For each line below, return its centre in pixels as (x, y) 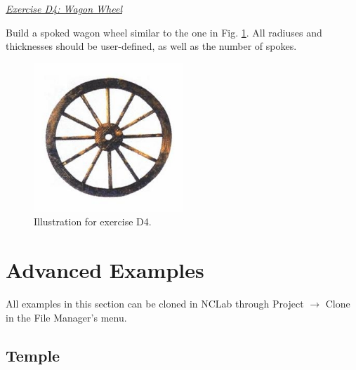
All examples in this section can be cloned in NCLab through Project (155, 304)
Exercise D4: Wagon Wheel (64, 8)
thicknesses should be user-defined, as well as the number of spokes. (151, 46)
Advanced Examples (105, 270)
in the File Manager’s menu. (66, 317)
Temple (33, 355)
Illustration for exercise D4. (93, 222)
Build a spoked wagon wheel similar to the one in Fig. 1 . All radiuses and (164, 32)
